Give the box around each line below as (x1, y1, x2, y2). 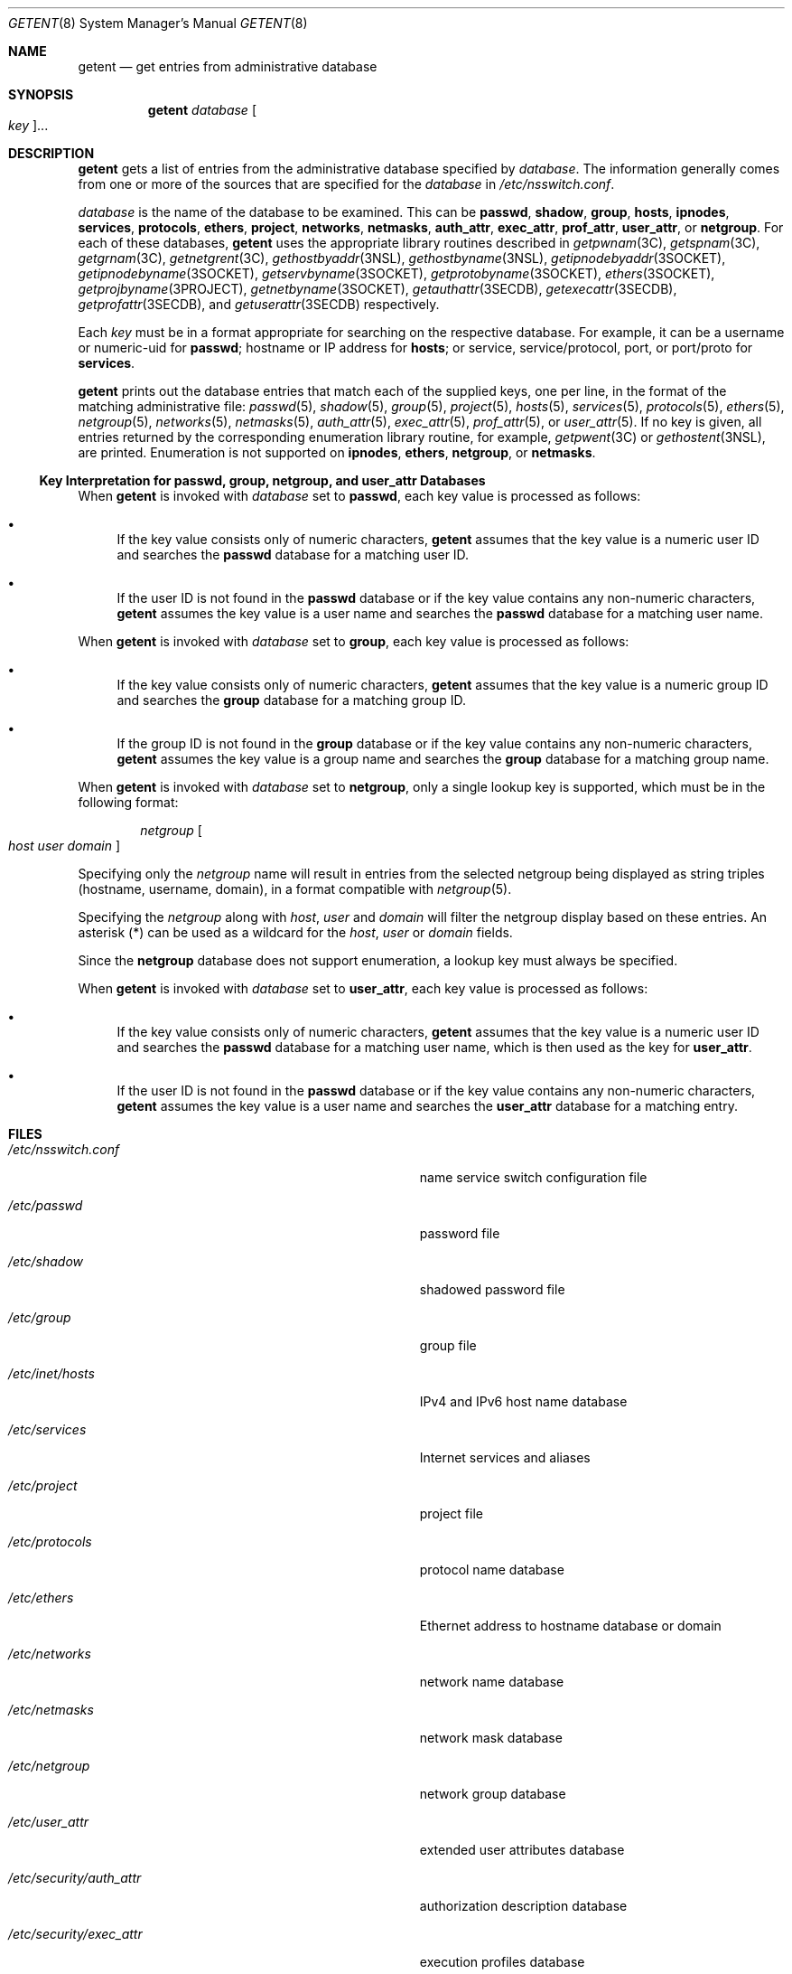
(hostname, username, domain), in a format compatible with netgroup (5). (78, 881, 512, 897)
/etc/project (8, 1478, 78, 1493)
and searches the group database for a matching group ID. (116, 692, 466, 708)
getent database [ (147, 102, 256, 117)
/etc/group (8, 1310, 71, 1325)
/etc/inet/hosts (8, 1366, 95, 1381)
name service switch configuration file (419, 1170, 648, 1185)
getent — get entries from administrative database (78, 59, 377, 74)
